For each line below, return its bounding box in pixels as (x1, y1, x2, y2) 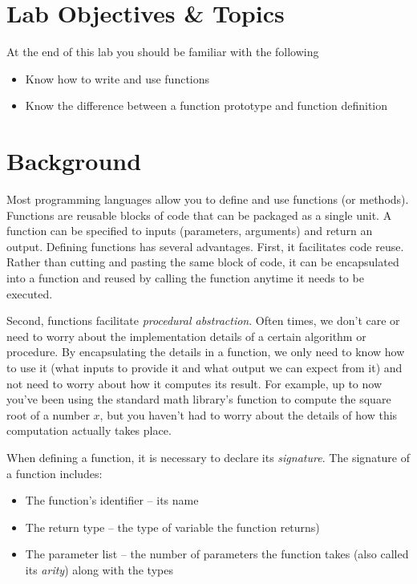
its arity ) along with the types (25, 561, 173, 578)
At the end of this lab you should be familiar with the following (6, 43, 319, 60)
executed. (6, 285, 53, 302)
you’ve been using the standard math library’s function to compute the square (6, 391, 391, 408)
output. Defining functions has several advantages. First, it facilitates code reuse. (6, 237, 404, 254)
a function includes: (6, 464, 103, 481)
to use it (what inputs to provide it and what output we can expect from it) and (6, 359, 403, 375)
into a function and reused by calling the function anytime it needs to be (6, 270, 364, 286)
